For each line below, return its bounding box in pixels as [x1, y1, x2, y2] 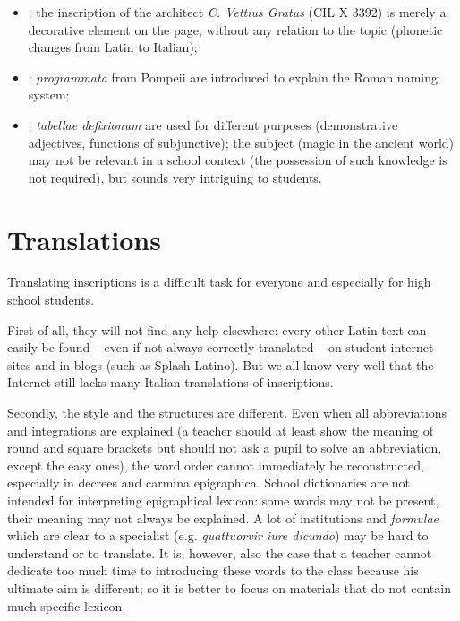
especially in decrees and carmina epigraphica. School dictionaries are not [7, 473, 410, 492]
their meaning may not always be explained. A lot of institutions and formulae [7, 508, 439, 527]
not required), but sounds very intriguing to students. [28, 168, 322, 186]
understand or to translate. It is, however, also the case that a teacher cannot [7, 543, 432, 562]
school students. [7, 290, 95, 309]
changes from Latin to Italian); [28, 38, 198, 56]
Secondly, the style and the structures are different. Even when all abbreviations [7, 403, 447, 422]
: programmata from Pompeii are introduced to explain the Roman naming [28, 67, 438, 86]
